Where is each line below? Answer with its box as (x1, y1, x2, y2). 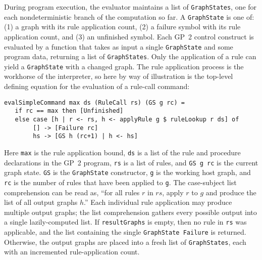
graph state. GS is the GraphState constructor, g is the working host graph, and (4, 167, 251, 178)
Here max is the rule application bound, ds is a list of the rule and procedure (4, 147, 241, 157)
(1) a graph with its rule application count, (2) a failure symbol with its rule (4, 21, 241, 32)
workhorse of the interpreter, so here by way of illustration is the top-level (4, 71, 233, 81)
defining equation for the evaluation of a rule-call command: (4, 81, 190, 92)
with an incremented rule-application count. (4, 246, 140, 257)
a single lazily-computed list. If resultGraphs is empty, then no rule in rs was (4, 216, 247, 227)
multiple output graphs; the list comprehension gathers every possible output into (4, 206, 257, 217)
